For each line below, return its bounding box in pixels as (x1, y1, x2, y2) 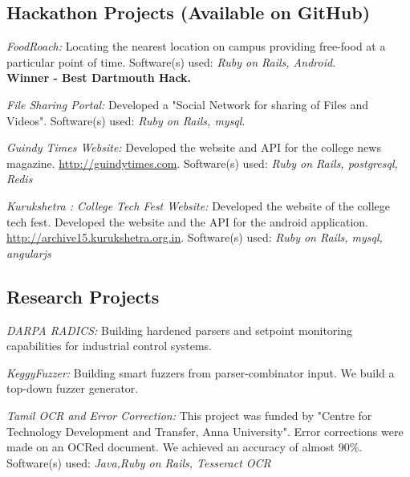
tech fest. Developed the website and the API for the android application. (6, 213, 368, 230)
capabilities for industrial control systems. (6, 337, 213, 354)
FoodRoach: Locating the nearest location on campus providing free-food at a (6, 38, 386, 55)
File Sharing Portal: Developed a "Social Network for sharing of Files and (6, 96, 369, 112)
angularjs (6, 244, 51, 261)
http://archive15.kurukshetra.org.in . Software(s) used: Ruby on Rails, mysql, (6, 229, 383, 246)
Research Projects (6, 283, 160, 308)
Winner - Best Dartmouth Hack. (6, 69, 192, 86)
